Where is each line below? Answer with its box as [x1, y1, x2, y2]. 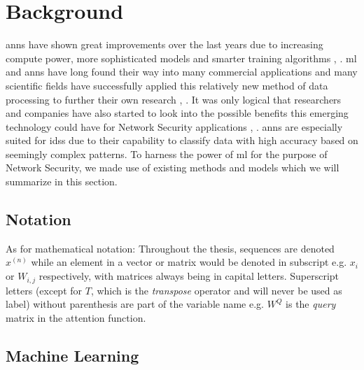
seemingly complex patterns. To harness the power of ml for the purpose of [6, 146, 328, 161]
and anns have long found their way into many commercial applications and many [6, 64, 358, 79]
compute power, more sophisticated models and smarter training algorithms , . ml [6, 50, 357, 65]
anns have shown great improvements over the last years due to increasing [6, 37, 323, 52]
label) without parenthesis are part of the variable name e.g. [6, 297, 264, 311]
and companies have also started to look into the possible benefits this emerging [6, 106, 349, 120]
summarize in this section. [6, 174, 118, 189]
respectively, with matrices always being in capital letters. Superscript [38, 269, 339, 283]
